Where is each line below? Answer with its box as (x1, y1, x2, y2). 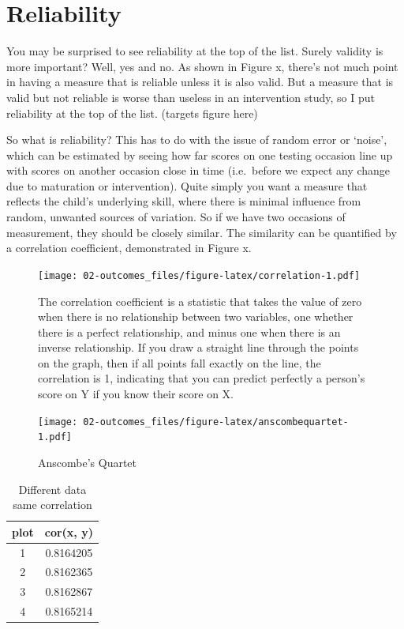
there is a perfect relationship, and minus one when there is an (38, 323, 341, 340)
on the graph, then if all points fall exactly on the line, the (38, 354, 321, 371)
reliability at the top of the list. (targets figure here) (6, 104, 258, 121)
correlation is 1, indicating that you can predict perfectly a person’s (38, 370, 365, 386)
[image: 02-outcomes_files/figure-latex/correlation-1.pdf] (38, 269, 361, 281)
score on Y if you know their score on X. (38, 386, 234, 402)
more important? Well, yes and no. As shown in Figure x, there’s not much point (6, 58, 398, 74)
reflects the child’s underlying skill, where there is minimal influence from (6, 193, 361, 209)
